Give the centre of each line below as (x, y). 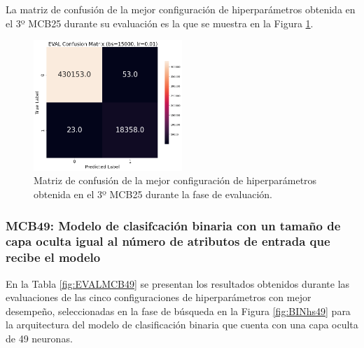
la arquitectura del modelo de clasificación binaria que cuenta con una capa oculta (182, 325)
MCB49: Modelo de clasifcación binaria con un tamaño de (173, 225)
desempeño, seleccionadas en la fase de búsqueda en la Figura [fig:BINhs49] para (178, 311)
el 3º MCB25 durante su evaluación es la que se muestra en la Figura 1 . (160, 23)
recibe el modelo (53, 257)
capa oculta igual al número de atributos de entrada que (168, 241)
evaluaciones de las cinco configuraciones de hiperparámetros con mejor (159, 297)
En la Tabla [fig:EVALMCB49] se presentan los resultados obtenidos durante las (178, 283)
